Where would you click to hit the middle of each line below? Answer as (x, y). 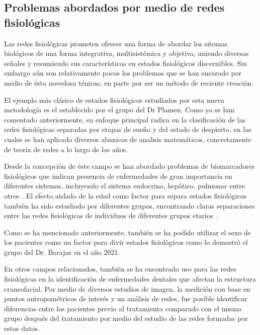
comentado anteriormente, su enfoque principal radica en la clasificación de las (125, 119)
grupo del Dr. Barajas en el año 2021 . (62, 252)
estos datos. (22, 328)
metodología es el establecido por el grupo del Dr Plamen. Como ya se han (119, 110)
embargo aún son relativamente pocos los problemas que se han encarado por (123, 73)
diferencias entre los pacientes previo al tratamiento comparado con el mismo (123, 308)
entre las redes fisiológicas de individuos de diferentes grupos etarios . (111, 215)
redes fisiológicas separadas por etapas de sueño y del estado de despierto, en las (128, 129)
